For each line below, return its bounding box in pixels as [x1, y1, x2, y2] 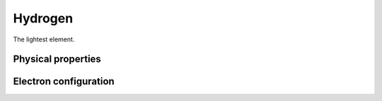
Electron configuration [13, 76, 115, 88]
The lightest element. [13, 35, 75, 43]
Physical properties [13, 53, 102, 65]
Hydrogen [13, 11, 74, 26]
